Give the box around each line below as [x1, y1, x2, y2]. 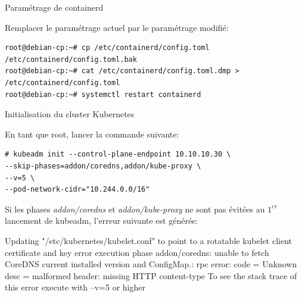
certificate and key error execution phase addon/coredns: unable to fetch [5, 246, 269, 258]
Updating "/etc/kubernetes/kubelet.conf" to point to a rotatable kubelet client [5, 234, 292, 246]
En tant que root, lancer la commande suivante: [5, 127, 179, 140]
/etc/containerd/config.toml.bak [5, 55, 137, 64]
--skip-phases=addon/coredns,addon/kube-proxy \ [5, 161, 201, 170]
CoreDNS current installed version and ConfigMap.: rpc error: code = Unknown [5, 258, 297, 270]
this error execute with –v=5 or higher [5, 281, 145, 293]
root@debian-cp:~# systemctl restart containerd [5, 90, 201, 99]
